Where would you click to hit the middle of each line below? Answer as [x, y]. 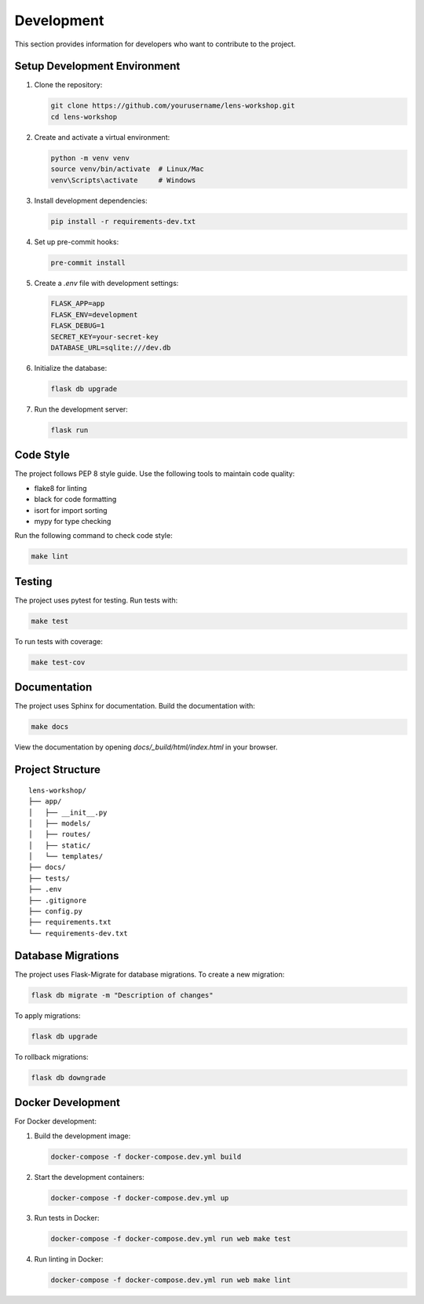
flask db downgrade [68, 1077]
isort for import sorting [71, 510]
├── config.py [55, 912]
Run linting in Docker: [69, 1259]
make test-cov [58, 662]
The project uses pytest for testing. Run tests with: [96, 600]
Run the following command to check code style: [93, 536]
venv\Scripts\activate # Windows [123, 180]
